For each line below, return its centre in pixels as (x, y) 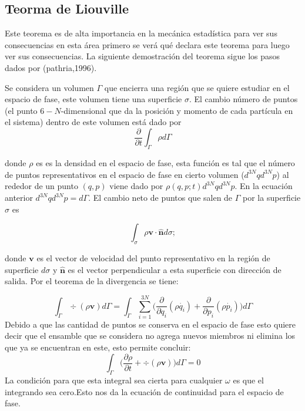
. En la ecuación (264, 186)
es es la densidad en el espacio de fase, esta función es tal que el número (165, 163)
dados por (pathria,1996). (51, 67)
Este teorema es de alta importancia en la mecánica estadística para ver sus (141, 33)
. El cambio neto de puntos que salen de (160, 197)
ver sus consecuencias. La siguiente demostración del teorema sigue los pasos (143, 56)
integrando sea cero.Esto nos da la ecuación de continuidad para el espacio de (144, 391)
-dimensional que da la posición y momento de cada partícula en (177, 110)
